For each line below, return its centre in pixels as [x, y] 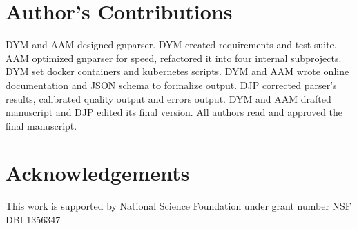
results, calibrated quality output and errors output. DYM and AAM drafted [168, 98]
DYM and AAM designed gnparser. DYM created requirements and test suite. [171, 44]
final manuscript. [41, 125]
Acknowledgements [98, 173]
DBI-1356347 [33, 219]
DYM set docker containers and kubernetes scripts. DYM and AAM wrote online [177, 71]
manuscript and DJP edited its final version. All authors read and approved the [174, 112]
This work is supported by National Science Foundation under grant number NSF [178, 206]
